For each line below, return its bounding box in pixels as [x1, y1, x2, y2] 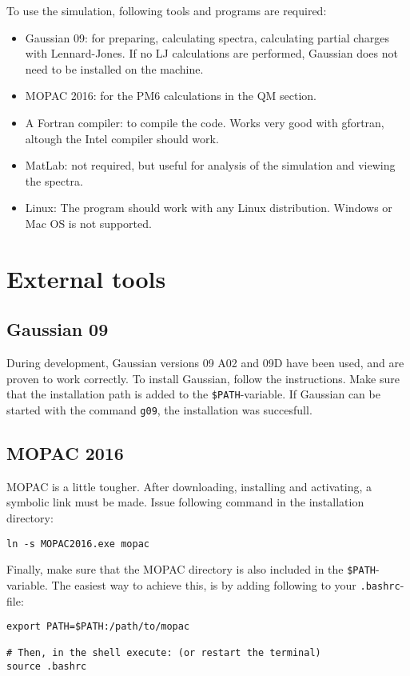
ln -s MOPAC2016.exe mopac [6, 538, 149, 550]
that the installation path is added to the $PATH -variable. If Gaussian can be [6, 386, 380, 402]
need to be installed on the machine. [25, 60, 204, 77]
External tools [6, 262, 166, 294]
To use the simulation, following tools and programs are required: [6, 2, 327, 18]
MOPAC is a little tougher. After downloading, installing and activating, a [6, 478, 372, 494]
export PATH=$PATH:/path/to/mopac [6, 621, 190, 633]
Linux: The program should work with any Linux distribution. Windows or [25, 199, 392, 216]
